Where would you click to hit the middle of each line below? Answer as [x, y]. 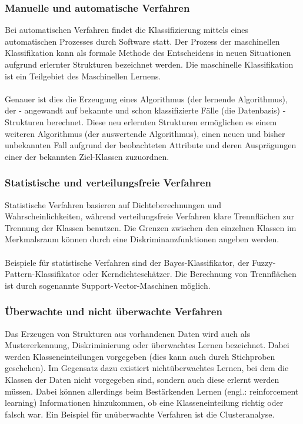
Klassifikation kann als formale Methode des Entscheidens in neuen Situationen [148, 53]
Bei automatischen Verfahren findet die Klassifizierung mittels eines [127, 30]
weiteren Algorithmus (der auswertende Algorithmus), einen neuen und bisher [145, 133]
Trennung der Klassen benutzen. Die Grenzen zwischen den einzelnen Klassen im [151, 227]
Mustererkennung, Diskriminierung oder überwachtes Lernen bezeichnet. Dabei [147, 345]
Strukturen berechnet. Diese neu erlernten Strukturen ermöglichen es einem [141, 121]
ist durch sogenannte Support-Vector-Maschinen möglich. [108, 285]
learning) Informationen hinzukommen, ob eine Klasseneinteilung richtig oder [144, 403]
